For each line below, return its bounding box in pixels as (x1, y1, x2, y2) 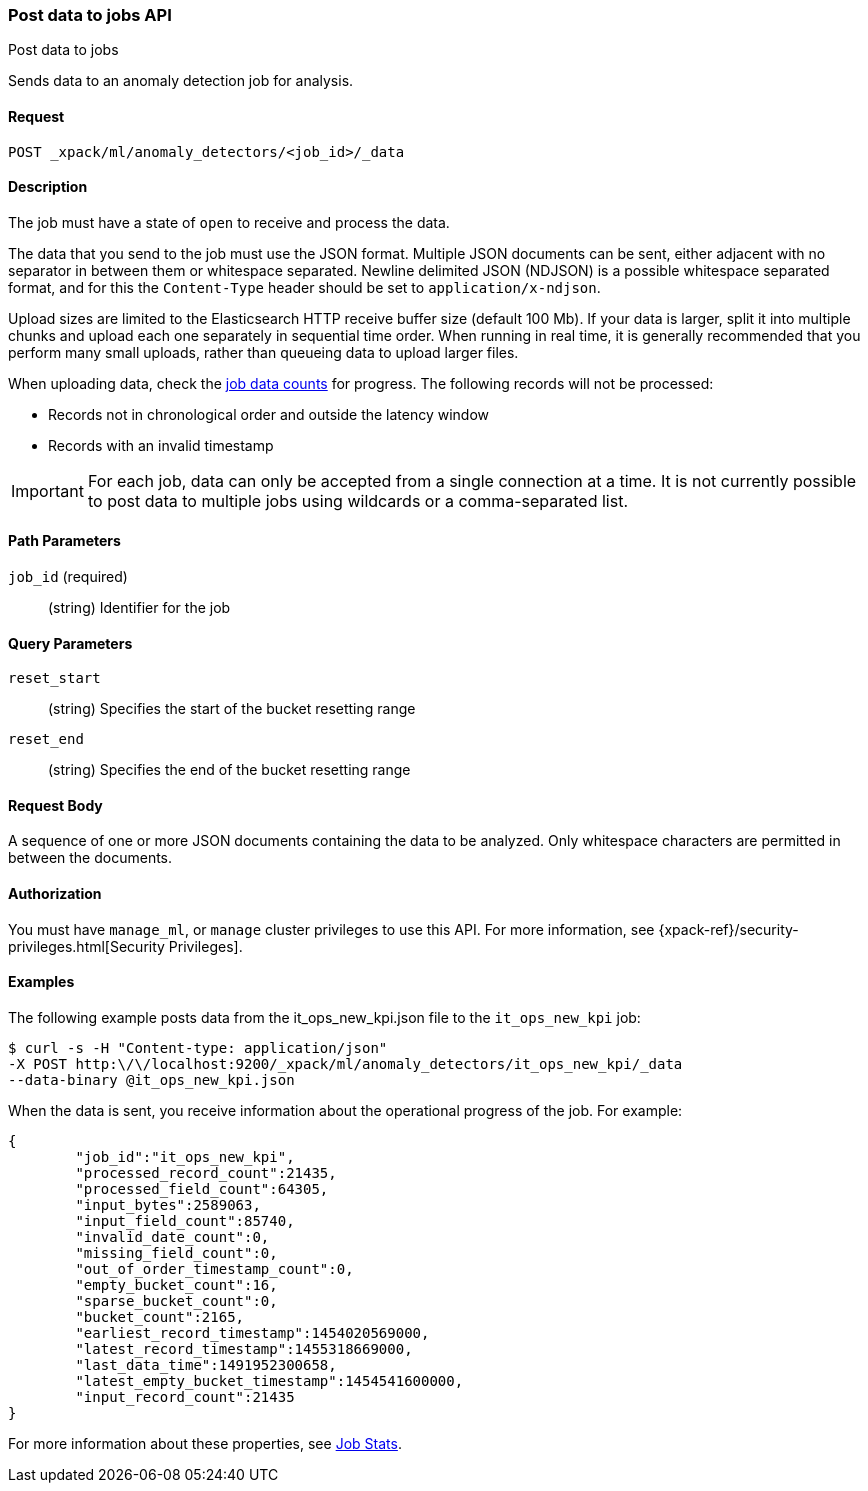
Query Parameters (8, 634, 133, 652)
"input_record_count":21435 (75, 1388, 295, 1405)
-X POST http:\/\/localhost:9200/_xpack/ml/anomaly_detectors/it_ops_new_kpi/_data (8, 1055, 683, 1072)
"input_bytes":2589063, (75, 1196, 261, 1213)
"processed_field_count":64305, (75, 1180, 329, 1197)
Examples (8, 973, 75, 991)
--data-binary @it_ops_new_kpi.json (8, 1071, 295, 1088)
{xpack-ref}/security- (658, 920, 799, 938)
